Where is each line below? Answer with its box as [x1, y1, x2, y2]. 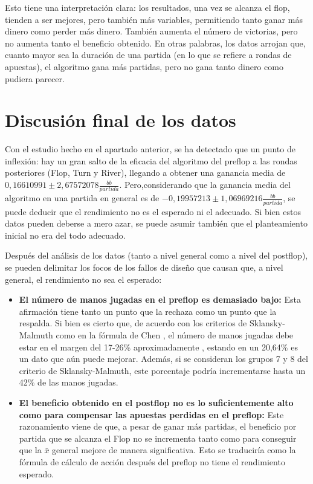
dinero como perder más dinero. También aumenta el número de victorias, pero [5, 25, 298, 37]
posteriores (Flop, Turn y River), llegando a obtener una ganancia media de [5, 166, 286, 179]
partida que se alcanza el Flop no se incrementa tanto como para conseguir [19, 431, 297, 444]
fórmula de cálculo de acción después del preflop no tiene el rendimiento [19, 455, 285, 468]
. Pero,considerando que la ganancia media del [119, 178, 291, 191]
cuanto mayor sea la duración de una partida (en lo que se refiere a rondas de [5, 48, 292, 61]
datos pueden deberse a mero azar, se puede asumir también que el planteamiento [5, 217, 308, 230]
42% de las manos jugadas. [19, 376, 118, 389]
